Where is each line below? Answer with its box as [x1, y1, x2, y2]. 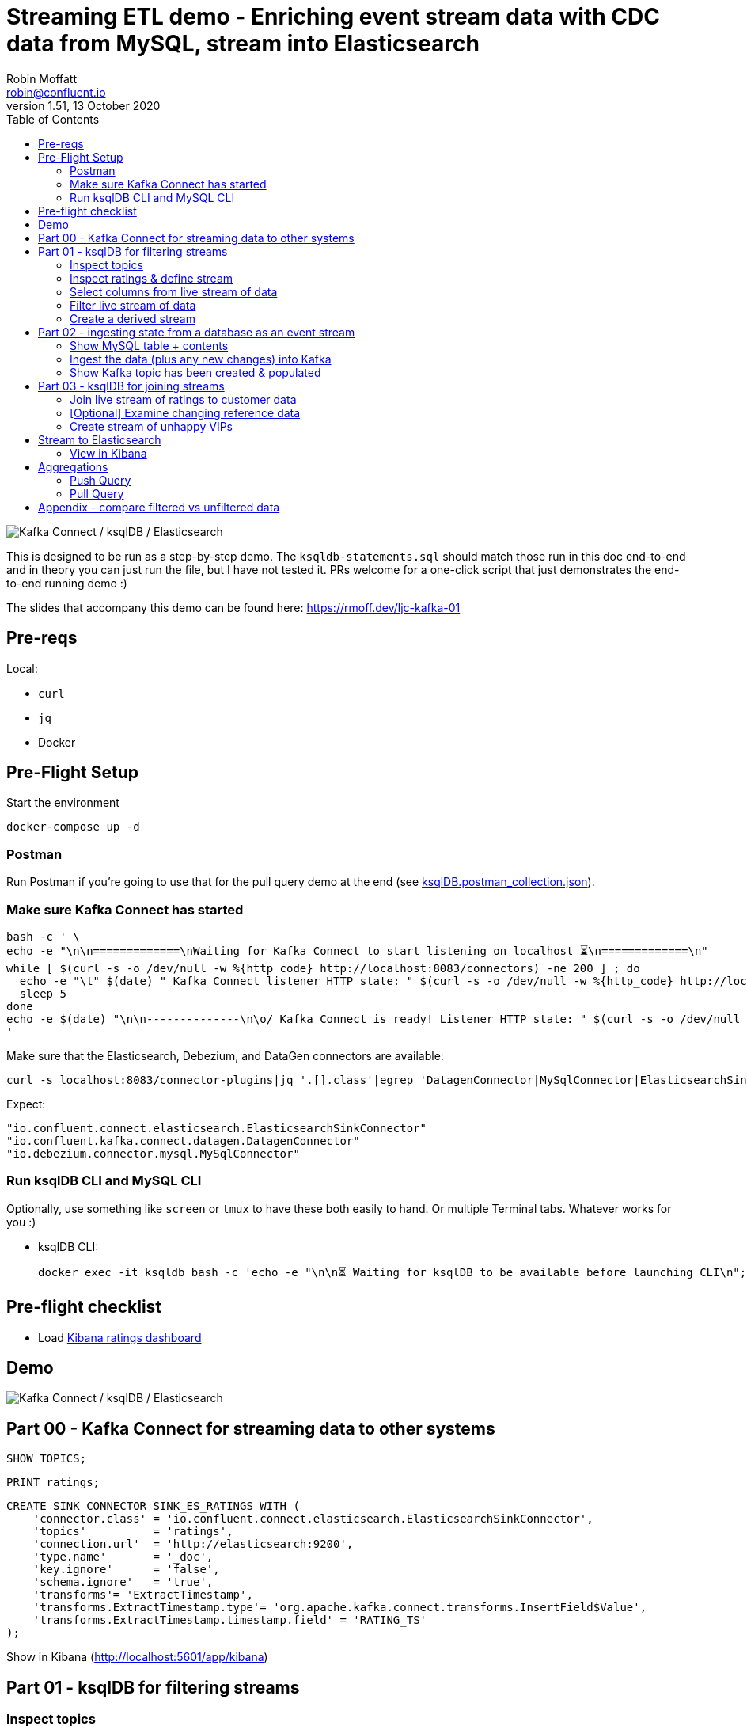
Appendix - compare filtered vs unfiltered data [38, 500, 280, 514]
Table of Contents [6, 112, 100, 126]
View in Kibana [70, 446, 147, 460]
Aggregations [38, 459, 108, 473]
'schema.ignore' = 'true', [32, 1576, 214, 1589]
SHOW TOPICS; [6, 1452, 87, 1466]
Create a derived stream [70, 311, 195, 325]
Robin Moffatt [6, 71, 78, 86]
